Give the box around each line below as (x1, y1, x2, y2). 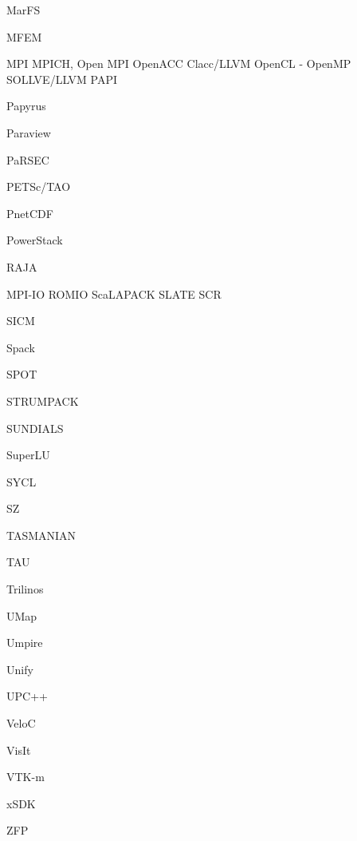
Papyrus (6, 97, 46, 114)
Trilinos (6, 581, 44, 597)
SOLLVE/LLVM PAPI (6, 70, 118, 87)
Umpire (6, 634, 43, 651)
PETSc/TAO (6, 178, 71, 195)
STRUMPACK (6, 392, 79, 409)
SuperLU (6, 446, 50, 463)
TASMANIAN (6, 526, 76, 543)
